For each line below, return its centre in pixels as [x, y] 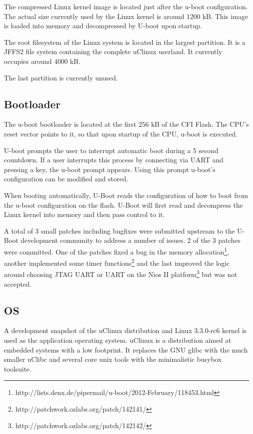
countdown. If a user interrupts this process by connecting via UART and [114, 160]
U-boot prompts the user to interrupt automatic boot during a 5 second [111, 150]
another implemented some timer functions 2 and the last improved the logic [117, 262]
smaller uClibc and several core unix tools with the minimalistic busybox [113, 359]
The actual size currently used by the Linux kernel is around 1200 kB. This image [126, 16]
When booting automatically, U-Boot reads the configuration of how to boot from [126, 195]
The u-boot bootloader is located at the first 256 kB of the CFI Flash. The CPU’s [126, 124]
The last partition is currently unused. [61, 77]
